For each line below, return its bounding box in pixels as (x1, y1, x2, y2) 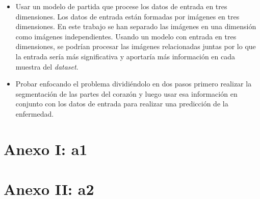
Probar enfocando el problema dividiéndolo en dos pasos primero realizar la (15, 78, 252, 89)
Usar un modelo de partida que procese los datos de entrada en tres (15, 1, 227, 11)
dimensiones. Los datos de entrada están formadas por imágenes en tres (15, 11, 240, 21)
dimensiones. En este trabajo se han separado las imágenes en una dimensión (15, 21, 256, 32)
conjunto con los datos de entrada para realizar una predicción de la (15, 98, 228, 109)
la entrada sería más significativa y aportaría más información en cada (15, 51, 236, 61)
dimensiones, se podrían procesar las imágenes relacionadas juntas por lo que (15, 41, 256, 52)
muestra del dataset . (15, 61, 79, 72)
